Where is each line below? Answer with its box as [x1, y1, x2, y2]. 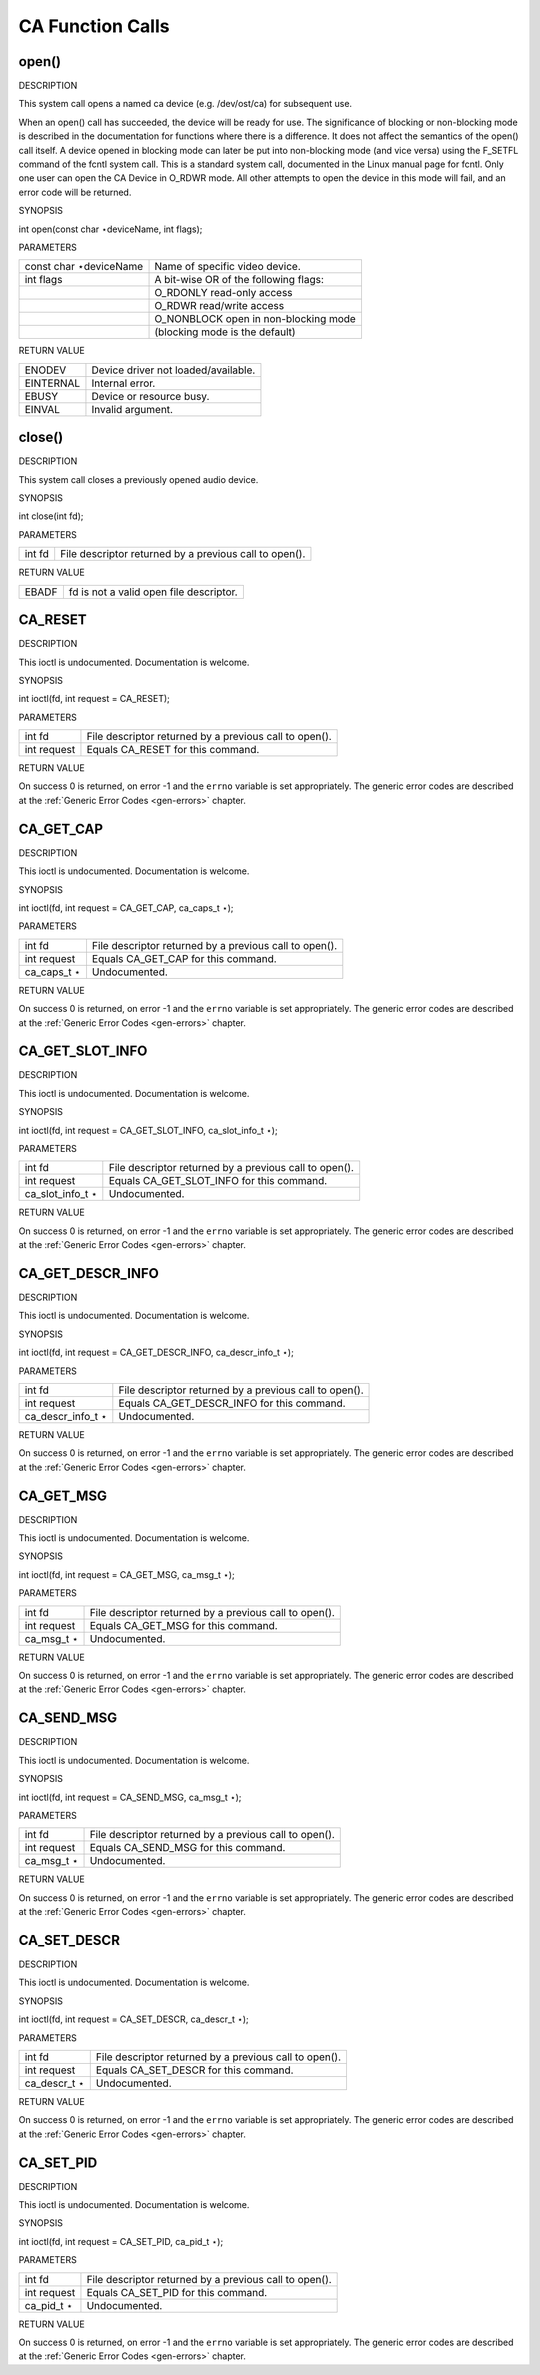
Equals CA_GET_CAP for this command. [91, 951, 277, 965]
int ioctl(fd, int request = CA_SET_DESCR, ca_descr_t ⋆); [18, 2013, 249, 2025]
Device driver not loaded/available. [91, 363, 256, 377]
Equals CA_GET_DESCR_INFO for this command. [118, 1396, 346, 1410]
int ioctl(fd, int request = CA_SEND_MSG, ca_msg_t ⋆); [18, 1791, 242, 1803]
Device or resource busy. [91, 389, 210, 403]
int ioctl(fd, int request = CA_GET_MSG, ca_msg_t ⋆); [18, 1568, 235, 1580]
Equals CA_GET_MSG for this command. [89, 1618, 279, 1632]
